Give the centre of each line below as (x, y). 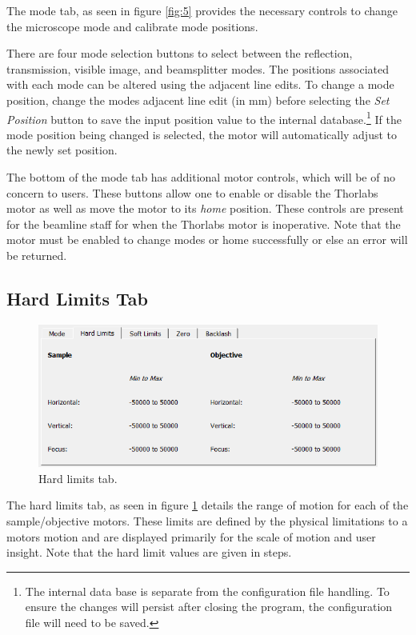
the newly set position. (62, 150)
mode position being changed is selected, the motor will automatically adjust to (202, 134)
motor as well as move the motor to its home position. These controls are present (205, 208)
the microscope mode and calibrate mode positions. (132, 26)
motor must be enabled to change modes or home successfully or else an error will (207, 240)
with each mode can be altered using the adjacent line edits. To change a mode (200, 84)
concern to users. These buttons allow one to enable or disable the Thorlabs (192, 192)
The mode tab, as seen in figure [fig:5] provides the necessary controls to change (202, 10)
